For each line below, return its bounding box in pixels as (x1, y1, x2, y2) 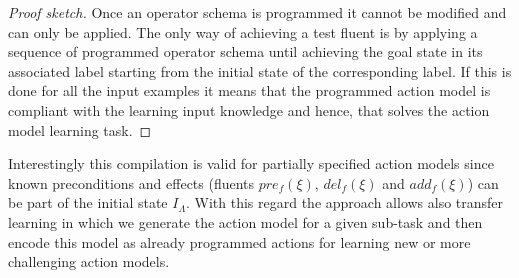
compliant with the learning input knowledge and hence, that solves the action (8, 99, 490, 120)
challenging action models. (8, 251, 170, 272)
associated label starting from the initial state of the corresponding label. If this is (8, 60, 512, 81)
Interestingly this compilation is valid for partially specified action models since (8, 153, 494, 174)
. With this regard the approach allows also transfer (186, 192, 504, 213)
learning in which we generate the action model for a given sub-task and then (8, 211, 483, 232)
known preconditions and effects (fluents (8, 172, 255, 193)
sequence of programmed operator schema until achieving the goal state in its (8, 41, 483, 62)
